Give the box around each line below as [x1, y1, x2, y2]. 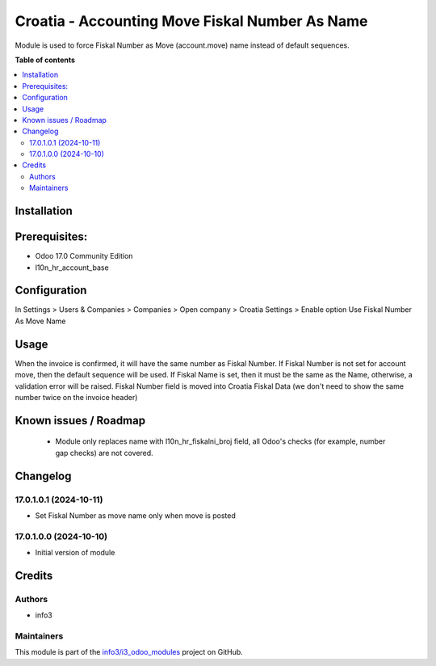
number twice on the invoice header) [15, 392, 138, 402]
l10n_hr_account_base [35, 263, 109, 272]
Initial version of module [35, 548, 115, 558]
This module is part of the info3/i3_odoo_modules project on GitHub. [15, 647, 244, 657]
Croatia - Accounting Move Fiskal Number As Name [15, 12, 368, 30]
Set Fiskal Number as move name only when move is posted [35, 510, 236, 521]
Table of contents [15, 55, 76, 65]
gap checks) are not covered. [55, 448, 153, 457]
